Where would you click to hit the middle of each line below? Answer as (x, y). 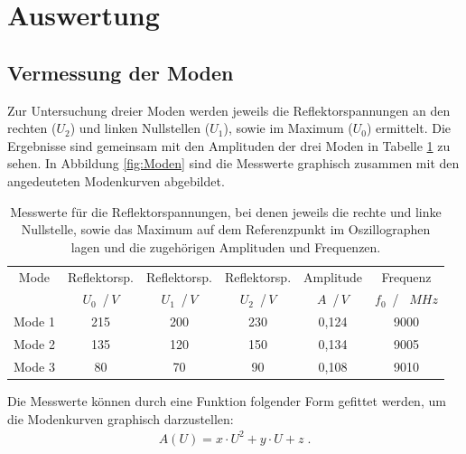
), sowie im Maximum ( (288, 128)
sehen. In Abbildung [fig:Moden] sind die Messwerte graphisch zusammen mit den (233, 163)
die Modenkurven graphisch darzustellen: (121, 418)
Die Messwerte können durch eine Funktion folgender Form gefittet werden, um (227, 401)
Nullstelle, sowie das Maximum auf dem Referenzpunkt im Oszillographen (226, 229)
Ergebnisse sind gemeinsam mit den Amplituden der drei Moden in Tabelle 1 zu (229, 145)
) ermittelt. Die (409, 128)
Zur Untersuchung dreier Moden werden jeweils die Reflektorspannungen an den (229, 110)
